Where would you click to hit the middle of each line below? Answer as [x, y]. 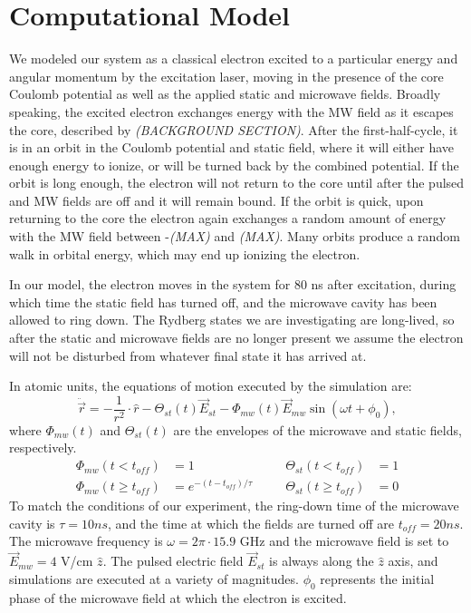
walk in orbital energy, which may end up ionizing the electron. [185, 253]
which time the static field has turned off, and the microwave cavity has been [223, 302]
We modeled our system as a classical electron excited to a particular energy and [234, 58]
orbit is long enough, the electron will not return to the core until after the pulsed [237, 183]
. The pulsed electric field [173, 561]
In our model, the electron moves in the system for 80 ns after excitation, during [233, 284]
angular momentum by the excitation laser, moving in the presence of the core [226, 76]
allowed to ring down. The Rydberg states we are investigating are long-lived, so [232, 320]
